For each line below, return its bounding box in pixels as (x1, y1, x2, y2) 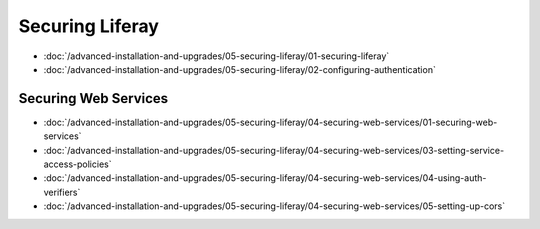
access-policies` (43, 158, 112, 170)
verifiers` (43, 186, 81, 198)
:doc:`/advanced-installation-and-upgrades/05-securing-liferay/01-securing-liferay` (43, 50, 390, 62)
